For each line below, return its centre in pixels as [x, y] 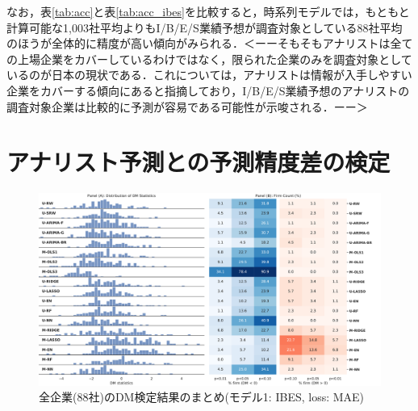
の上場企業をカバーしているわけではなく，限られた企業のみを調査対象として [209, 59]
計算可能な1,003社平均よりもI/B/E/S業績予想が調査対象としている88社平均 [205, 27]
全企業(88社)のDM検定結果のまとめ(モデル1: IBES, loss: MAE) [202, 397]
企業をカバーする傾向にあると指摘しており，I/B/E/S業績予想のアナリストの [208, 90]
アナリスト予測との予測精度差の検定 [199, 162]
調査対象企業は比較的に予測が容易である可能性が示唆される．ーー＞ [187, 106]
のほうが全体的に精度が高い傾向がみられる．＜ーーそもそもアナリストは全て [210, 43]
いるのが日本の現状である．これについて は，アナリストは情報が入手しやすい [209, 75]
